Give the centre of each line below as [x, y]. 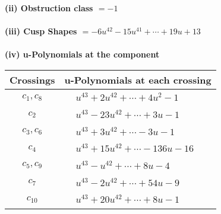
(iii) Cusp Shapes [41, 31]
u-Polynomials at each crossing [138, 79]
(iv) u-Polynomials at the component [82, 54]
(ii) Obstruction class [49, 8]
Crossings [32, 79]
